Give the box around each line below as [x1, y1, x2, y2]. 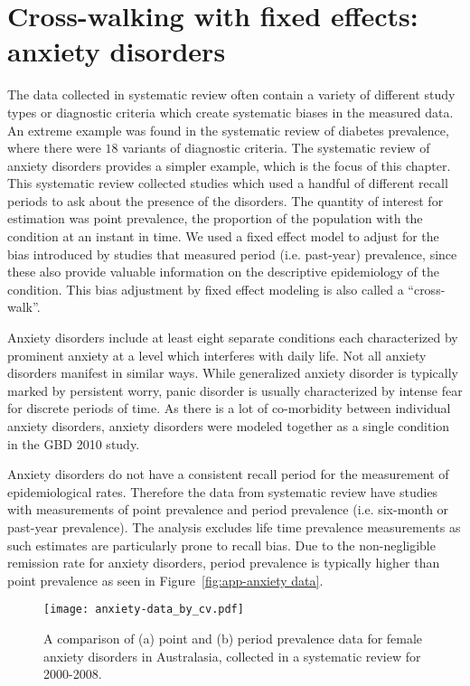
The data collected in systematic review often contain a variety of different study [7, 85, 456, 104]
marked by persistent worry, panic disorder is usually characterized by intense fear [7, 381, 463, 399]
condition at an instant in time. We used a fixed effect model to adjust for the [7, 227, 439, 246]
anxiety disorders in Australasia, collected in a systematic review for [43, 646, 421, 665]
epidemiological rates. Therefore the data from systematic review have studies [7, 482, 438, 501]
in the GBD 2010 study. [7, 434, 140, 453]
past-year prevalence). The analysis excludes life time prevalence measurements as [7, 517, 461, 536]
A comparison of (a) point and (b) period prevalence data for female [43, 629, 423, 647]
